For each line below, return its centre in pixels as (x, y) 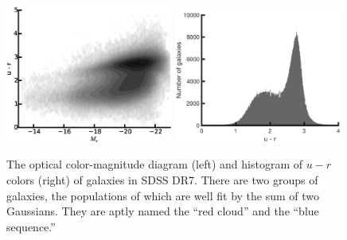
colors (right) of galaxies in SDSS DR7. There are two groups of (162, 180)
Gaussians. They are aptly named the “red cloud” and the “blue (163, 211)
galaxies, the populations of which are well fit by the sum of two (163, 195)
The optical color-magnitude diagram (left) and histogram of (154, 164)
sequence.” (31, 226)
